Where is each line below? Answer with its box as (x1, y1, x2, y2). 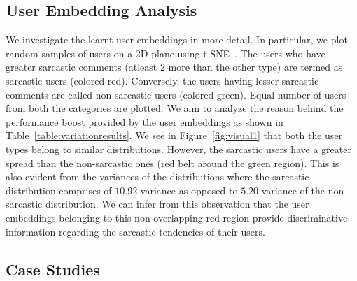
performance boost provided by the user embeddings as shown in (6, 114, 283, 129)
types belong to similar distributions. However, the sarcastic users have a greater (6, 141, 351, 156)
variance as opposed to (140, 182, 238, 197)
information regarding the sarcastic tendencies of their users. (6, 224, 265, 238)
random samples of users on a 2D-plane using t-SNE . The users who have (6, 45, 325, 60)
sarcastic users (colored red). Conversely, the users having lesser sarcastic (6, 73, 319, 87)
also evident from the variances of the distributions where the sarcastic (6, 169, 309, 184)
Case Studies (6, 258, 100, 280)
